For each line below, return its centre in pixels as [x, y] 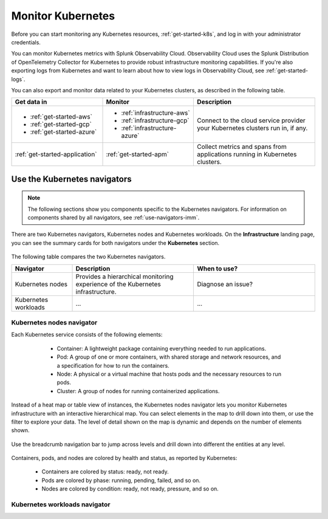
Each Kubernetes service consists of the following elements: [87, 335]
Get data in [31, 102]
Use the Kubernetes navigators [71, 179]
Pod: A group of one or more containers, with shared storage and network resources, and [169, 357]
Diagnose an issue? [225, 284]
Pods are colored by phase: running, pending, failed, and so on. [121, 480]
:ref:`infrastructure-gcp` [155, 120]
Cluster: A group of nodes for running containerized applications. [138, 391]
